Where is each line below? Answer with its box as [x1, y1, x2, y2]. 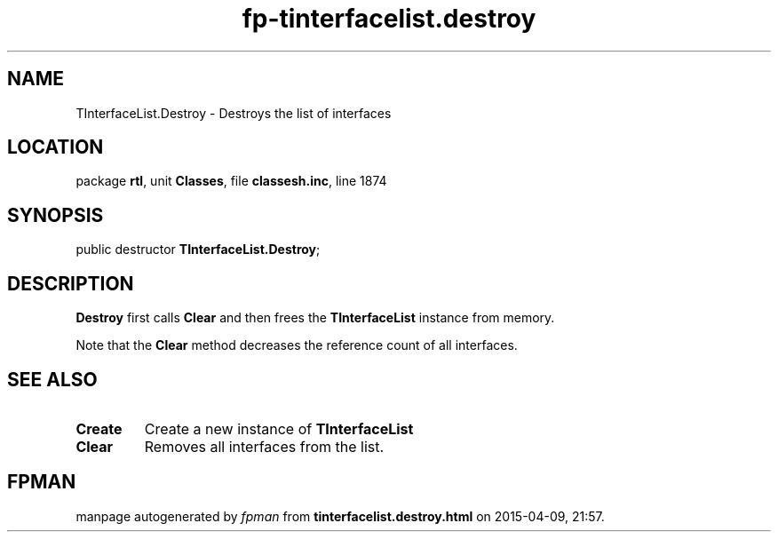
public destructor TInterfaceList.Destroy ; [75, 242, 321, 258]
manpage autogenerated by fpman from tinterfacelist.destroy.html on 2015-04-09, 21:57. [75, 508, 605, 524]
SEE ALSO [7, 368, 98, 391]
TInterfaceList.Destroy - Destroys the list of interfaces [75, 105, 392, 121]
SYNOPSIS [7, 203, 104, 226]
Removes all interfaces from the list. [144, 437, 385, 456]
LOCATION [7, 136, 104, 159]
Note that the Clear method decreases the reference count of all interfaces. [75, 337, 518, 353]
